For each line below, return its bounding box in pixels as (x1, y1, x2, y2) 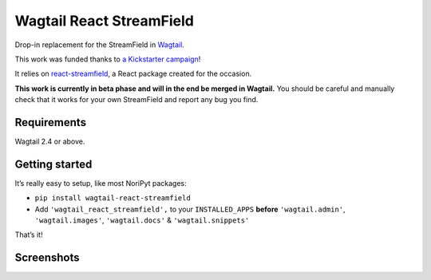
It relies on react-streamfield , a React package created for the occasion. (14, 69, 252, 79)
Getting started (14, 157, 93, 171)
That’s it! (14, 230, 43, 239)
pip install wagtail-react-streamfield (34, 194, 191, 203)
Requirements (14, 116, 87, 129)
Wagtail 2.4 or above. (14, 136, 85, 147)
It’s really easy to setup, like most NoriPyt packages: (14, 178, 187, 187)
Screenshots (14, 251, 80, 265)
